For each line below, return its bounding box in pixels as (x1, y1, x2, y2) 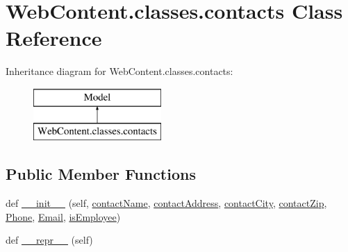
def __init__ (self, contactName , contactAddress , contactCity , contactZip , (6, 196, 327, 210)
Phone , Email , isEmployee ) (6, 209, 121, 224)
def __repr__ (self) (6, 233, 93, 247)
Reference (6, 24, 102, 52)
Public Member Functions (6, 163, 196, 185)
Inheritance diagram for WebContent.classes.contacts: (6, 64, 233, 78)
